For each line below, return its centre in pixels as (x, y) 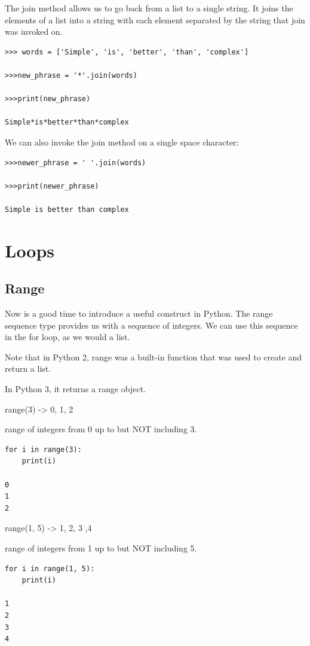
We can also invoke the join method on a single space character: (122, 142)
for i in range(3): (43, 449)
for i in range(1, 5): (50, 568)
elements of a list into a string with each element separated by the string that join (155, 19)
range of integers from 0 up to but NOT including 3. (101, 429)
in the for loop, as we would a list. (67, 337)
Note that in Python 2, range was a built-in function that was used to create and (154, 357)
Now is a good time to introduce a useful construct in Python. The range (139, 313)
